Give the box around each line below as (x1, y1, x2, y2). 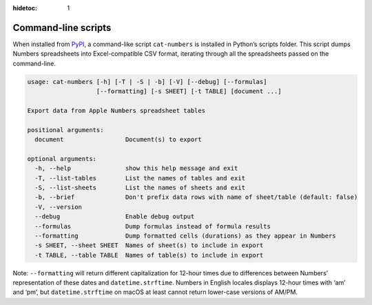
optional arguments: (27, 155, 96, 162)
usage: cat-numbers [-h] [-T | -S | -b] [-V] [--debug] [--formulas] (27, 78, 267, 85)
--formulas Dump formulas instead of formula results (34, 222, 271, 230)
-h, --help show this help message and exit (34, 165, 238, 172)
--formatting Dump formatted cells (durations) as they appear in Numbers (34, 231, 337, 240)
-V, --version (34, 203, 83, 211)
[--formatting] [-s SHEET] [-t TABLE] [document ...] (96, 87, 282, 96)
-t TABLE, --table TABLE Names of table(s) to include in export (34, 251, 264, 259)
